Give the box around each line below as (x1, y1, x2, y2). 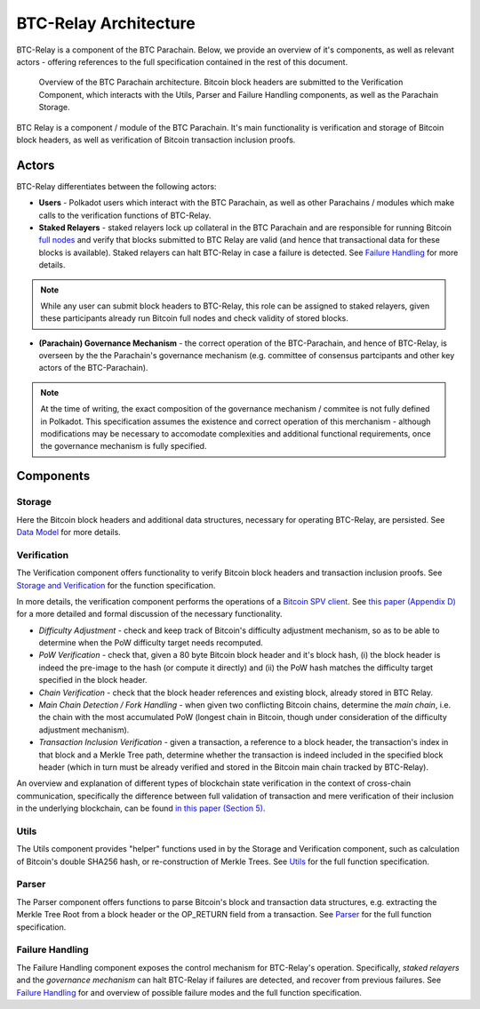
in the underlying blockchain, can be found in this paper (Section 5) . (16, 803, 266, 813)
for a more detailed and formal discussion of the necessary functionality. (16, 609, 283, 620)
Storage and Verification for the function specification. (16, 580, 216, 590)
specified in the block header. (38, 675, 148, 685)
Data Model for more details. (16, 526, 122, 537)
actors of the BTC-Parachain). (38, 363, 148, 373)
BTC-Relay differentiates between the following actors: (16, 180, 217, 191)
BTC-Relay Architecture (16, 13, 196, 33)
